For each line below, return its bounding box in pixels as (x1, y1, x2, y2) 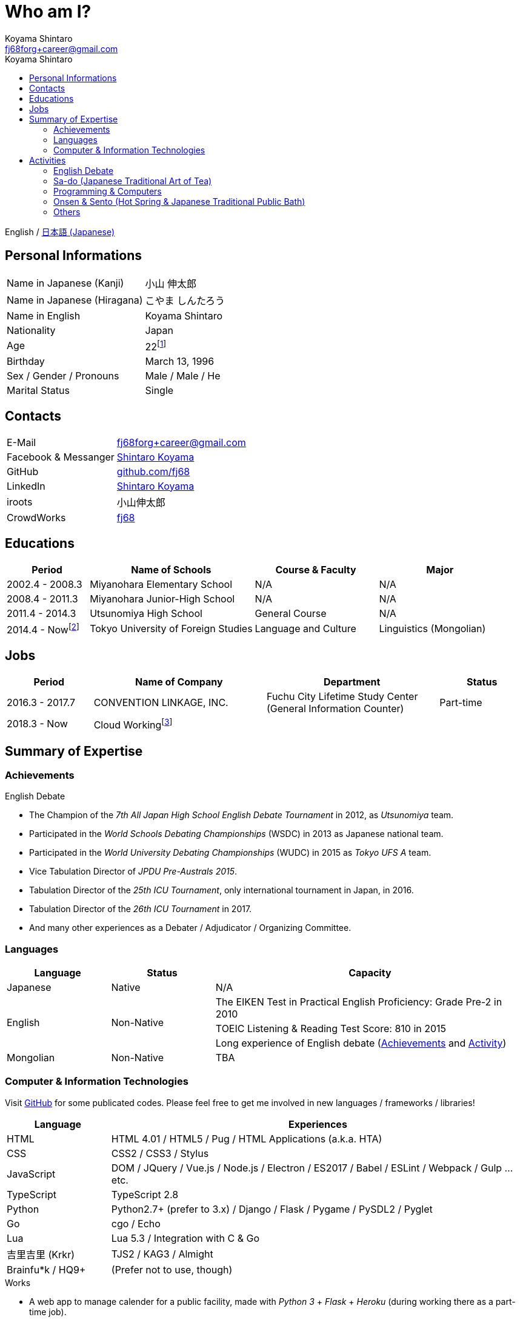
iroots (7, 495, 33, 508)
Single (145, 384, 174, 396)
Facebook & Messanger (7, 450, 115, 463)
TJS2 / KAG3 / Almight (111, 1247, 213, 1260)
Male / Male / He (145, 369, 221, 382)
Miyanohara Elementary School (90, 578, 233, 590)
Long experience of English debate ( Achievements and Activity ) (215, 1037, 507, 1050)
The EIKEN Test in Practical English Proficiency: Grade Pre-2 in (215, 996, 502, 1008)
